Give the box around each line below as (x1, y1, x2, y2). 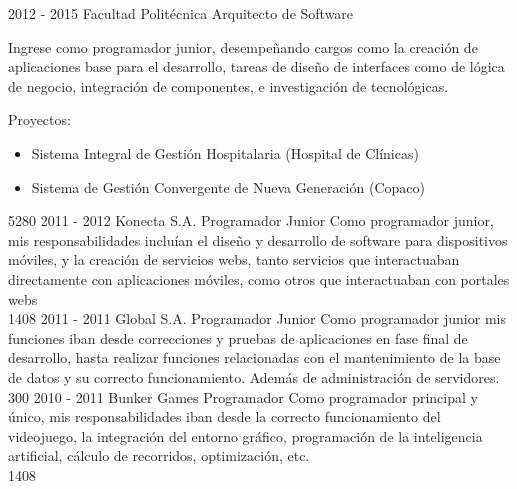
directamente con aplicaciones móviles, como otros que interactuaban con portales (8, 268, 510, 289)
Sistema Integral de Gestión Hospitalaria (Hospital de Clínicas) (31, 142, 419, 163)
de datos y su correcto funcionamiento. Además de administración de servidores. (8, 366, 500, 387)
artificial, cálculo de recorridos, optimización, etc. (8, 445, 310, 466)
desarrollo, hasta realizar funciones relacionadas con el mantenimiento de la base (8, 347, 501, 368)
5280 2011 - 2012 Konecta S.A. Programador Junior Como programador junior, (8, 210, 494, 231)
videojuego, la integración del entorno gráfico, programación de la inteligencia (8, 425, 483, 446)
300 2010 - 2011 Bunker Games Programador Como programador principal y (8, 386, 478, 407)
